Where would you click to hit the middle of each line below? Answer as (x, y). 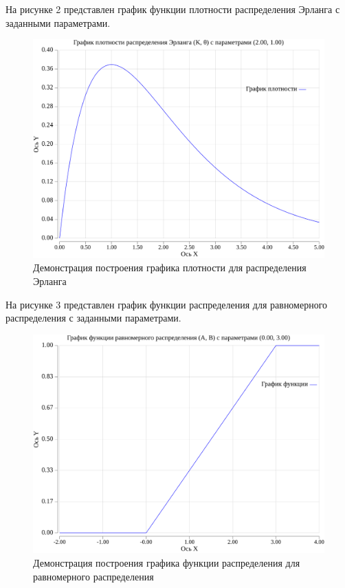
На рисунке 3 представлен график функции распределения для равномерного (167, 304)
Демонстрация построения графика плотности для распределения (170, 267)
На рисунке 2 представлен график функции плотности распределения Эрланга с (173, 9)
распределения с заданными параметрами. (93, 318)
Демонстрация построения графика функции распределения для (167, 562)
